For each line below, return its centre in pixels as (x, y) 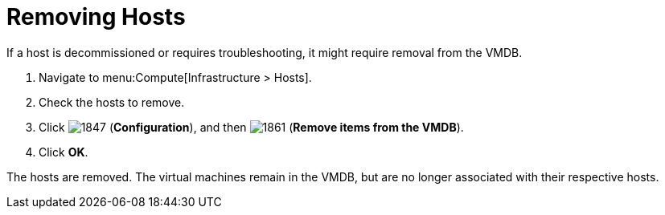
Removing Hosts (96, 17)
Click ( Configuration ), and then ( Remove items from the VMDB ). (251, 127)
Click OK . (64, 152)
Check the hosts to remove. (112, 102)
